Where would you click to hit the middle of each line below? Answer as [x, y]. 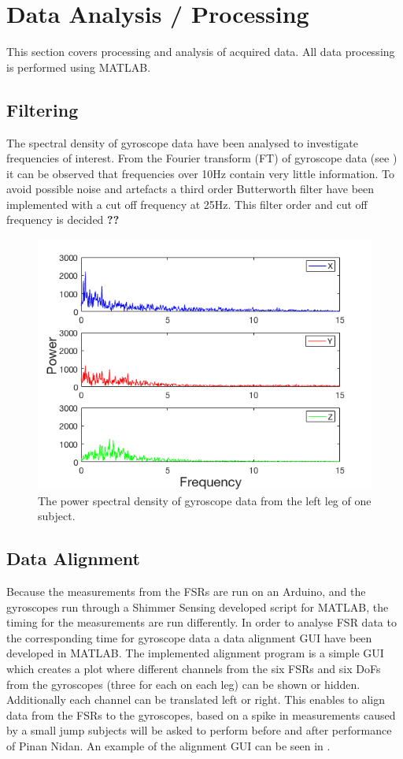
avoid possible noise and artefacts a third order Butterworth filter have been [190, 189]
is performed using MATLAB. [79, 67]
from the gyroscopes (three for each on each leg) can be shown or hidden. [183, 684]
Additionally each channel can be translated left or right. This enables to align [196, 699]
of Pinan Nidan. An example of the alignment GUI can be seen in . [168, 746]
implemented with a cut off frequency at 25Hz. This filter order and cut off [187, 204]
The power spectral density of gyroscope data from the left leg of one [205, 500]
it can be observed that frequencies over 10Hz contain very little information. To [201, 173]
